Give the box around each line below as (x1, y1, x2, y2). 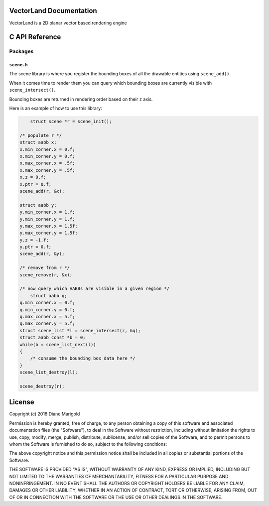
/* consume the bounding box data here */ (30, 356, 135, 361)
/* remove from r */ (19, 265, 70, 271)
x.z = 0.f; (19, 174, 46, 180)
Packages (9, 48, 34, 55)
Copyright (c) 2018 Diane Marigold (9, 411, 80, 417)
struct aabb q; (30, 293, 67, 298)
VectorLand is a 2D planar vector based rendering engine (9, 20, 127, 26)
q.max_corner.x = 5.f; (19, 314, 75, 319)
